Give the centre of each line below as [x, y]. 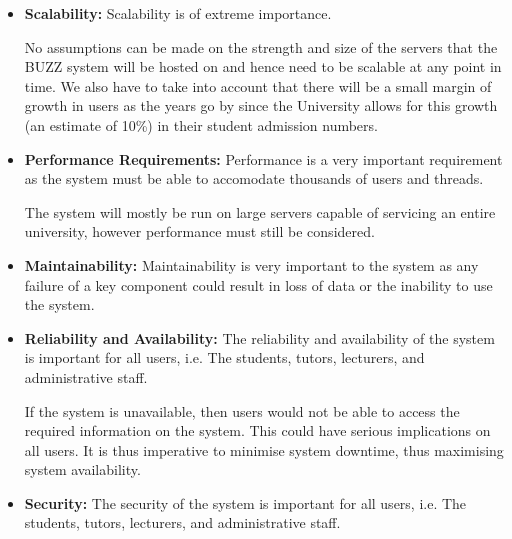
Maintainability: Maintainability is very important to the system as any [251, 264]
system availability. [82, 469]
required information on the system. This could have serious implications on [257, 430]
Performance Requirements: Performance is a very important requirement [263, 158]
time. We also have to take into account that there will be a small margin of [258, 85]
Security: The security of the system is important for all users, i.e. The [245, 502]
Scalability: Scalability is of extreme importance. [178, 13]
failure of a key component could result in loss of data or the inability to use [258, 284]
